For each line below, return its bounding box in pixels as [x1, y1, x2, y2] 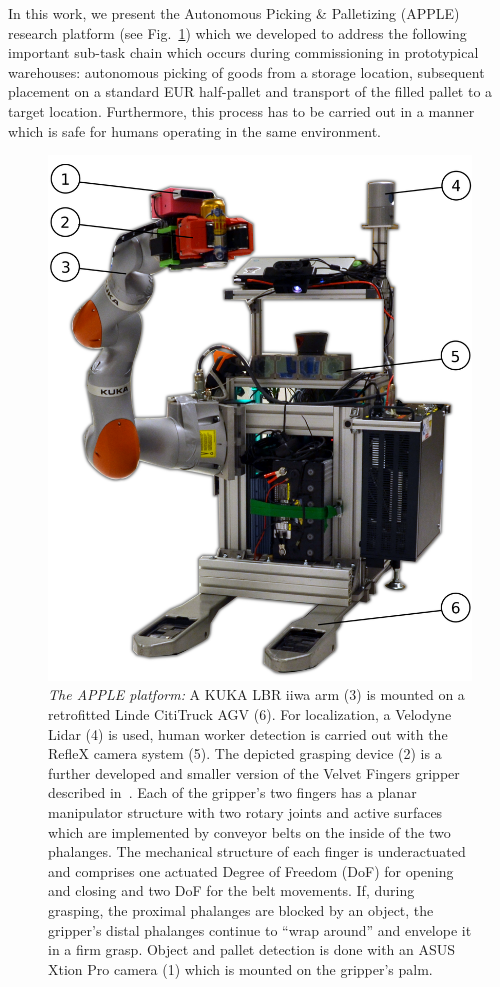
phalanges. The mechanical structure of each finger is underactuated [48, 841, 466, 862]
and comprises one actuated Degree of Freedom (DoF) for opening [48, 860, 454, 881]
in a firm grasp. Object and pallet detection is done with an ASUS [48, 939, 456, 960]
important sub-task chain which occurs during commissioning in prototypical [8, 42, 479, 63]
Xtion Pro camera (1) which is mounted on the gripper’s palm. [48, 958, 433, 979]
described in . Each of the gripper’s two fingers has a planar [48, 782, 417, 803]
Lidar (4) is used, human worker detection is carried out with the [48, 723, 448, 744]
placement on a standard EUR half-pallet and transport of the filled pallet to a [8, 81, 493, 102]
